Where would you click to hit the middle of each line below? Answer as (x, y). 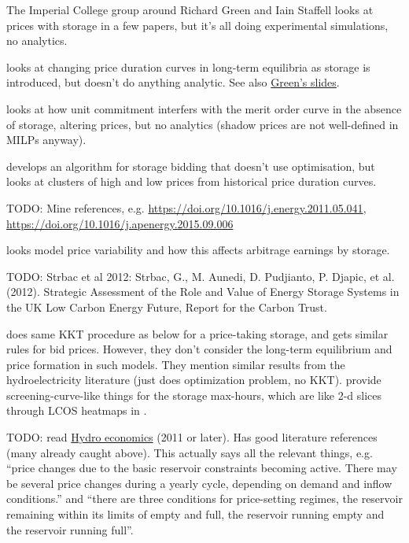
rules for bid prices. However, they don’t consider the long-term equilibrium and (199, 349)
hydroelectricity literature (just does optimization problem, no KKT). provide (194, 380)
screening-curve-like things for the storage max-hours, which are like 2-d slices (194, 395)
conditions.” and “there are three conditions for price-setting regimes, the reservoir (204, 499)
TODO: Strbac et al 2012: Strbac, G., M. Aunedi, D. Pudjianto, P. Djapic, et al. (201, 276)
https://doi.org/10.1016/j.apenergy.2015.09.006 (120, 223)
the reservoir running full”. (70, 529)
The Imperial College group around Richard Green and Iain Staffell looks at (190, 9)
